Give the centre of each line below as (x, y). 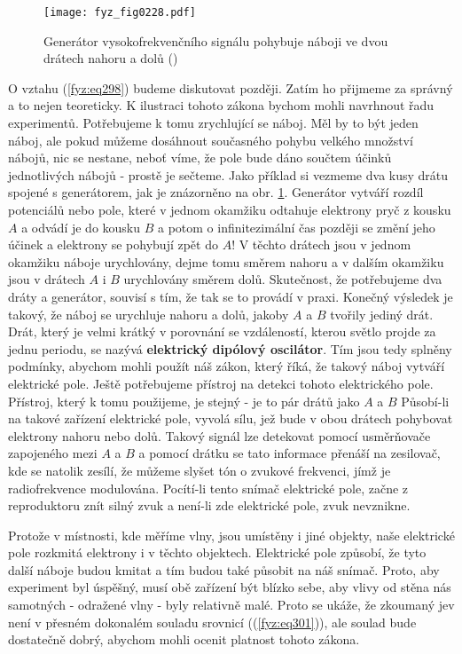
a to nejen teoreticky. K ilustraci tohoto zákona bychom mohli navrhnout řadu (221, 105)
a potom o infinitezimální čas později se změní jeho (297, 227)
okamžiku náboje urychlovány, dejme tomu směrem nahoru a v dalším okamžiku (226, 261)
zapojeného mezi (53, 453)
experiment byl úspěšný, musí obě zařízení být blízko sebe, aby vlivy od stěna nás (230, 587)
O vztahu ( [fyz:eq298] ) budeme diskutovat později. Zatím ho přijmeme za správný (231, 87)
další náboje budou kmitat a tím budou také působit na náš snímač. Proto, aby (224, 569)
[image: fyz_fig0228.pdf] (120, 12)
